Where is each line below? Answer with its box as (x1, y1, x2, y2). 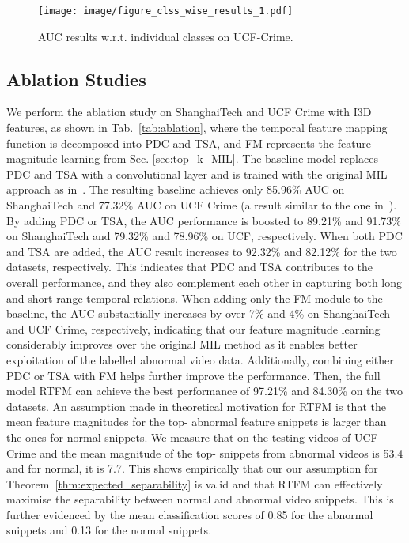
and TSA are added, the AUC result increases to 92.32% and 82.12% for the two (6, 243, 397, 259)
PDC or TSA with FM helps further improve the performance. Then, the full (6, 367, 381, 383)
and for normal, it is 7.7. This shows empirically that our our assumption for (6, 460, 378, 477)
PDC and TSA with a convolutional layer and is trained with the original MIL (6, 165, 388, 182)
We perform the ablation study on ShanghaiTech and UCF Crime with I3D (6, 104, 372, 120)
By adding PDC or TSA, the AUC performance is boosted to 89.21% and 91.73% (6, 212, 402, 228)
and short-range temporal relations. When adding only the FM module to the (6, 289, 383, 306)
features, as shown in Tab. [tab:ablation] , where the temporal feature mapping (6, 119, 388, 136)
